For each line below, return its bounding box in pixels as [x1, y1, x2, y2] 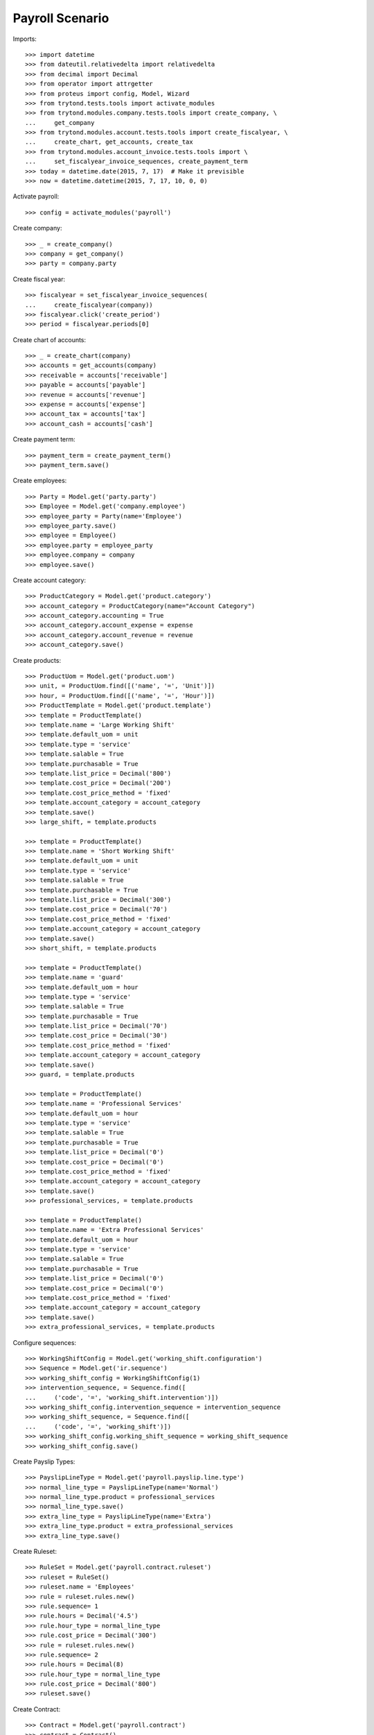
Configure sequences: [12, 1338, 76, 1346]
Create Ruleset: [12, 1548, 57, 1556]
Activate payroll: [12, 192, 60, 201]
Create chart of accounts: [12, 335, 87, 344]
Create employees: [12, 476, 67, 485]
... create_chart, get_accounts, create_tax [25, 138, 193, 146]
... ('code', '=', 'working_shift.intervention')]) [25, 1394, 219, 1401]
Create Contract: [12, 1704, 61, 1713]
